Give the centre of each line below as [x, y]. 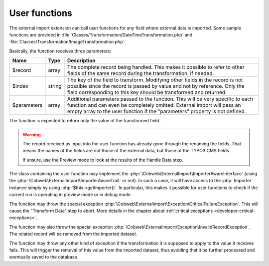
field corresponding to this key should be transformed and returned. [147, 92]
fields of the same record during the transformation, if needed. [141, 73]
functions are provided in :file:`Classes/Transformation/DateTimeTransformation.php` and [101, 34]
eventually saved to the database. [44, 257]
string [55, 86]
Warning [32, 134]
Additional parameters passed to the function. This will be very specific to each [160, 99]
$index [20, 86]
